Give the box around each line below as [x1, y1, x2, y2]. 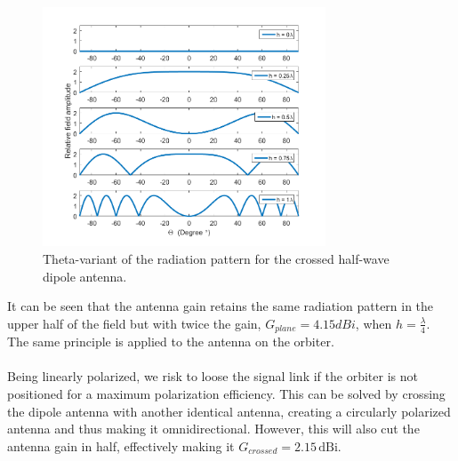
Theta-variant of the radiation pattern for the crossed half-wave [43, 250, 390, 267]
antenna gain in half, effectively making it [7, 436, 235, 455]
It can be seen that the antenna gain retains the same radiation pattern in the [7, 297, 434, 315]
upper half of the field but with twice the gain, [7, 314, 261, 332]
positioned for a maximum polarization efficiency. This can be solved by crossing [7, 385, 446, 403]
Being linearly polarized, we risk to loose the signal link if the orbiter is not [7, 367, 418, 385]
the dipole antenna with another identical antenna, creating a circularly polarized [7, 401, 451, 420]
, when [355, 314, 392, 332]
